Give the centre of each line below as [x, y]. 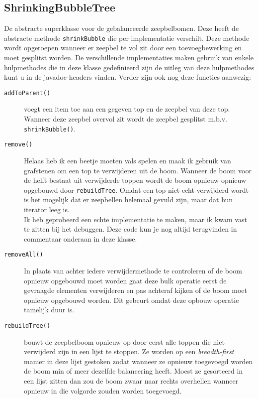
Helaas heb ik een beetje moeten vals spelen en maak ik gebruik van [128, 160]
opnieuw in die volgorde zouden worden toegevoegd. [103, 390]
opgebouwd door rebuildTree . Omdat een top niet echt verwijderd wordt [136, 190]
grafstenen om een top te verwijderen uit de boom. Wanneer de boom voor [138, 170]
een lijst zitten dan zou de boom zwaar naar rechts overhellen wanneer [131, 381]
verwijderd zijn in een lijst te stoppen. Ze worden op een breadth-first [129, 351]
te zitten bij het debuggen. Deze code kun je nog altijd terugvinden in [130, 229]
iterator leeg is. [47, 209]
